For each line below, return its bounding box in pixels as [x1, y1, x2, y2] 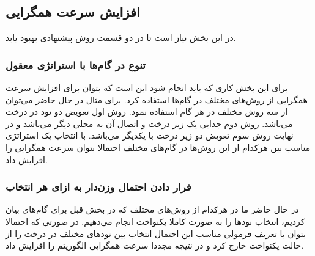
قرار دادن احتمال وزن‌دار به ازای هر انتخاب [6, 179, 191, 194]
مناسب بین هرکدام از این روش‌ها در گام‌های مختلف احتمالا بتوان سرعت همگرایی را [6, 141, 311, 153]
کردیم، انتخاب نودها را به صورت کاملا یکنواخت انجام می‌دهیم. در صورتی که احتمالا [6, 214, 305, 227]
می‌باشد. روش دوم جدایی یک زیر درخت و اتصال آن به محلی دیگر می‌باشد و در [6, 117, 293, 130]
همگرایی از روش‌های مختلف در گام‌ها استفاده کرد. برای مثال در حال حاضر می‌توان [6, 93, 308, 106]
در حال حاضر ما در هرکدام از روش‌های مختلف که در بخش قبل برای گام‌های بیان [6, 203, 299, 216]
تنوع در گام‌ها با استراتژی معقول [6, 57, 146, 72]
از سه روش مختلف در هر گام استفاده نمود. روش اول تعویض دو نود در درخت [6, 105, 288, 118]
